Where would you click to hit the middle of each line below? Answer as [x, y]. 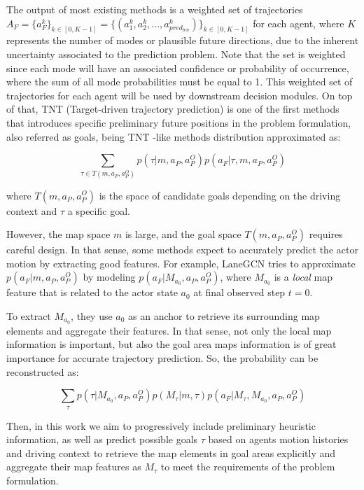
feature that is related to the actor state [92, 292]
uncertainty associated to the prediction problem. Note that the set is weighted [176, 54]
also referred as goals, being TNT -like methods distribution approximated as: [174, 136]
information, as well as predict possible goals [102, 439]
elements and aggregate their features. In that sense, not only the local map [169, 330]
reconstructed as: [43, 371]
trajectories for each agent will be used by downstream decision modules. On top [180, 95]
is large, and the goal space [183, 234]
